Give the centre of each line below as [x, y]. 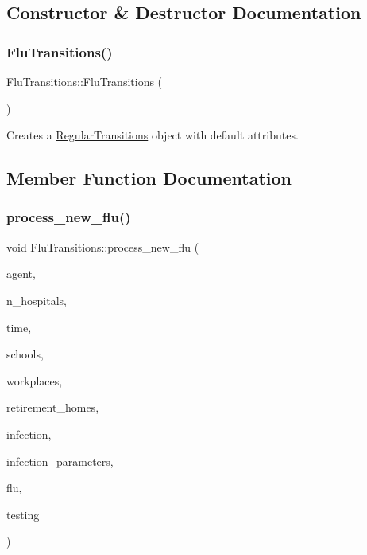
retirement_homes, [53, 407]
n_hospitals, [37, 300]
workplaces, [35, 380]
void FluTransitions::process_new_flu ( [103, 246]
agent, [21, 274]
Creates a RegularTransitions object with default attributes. [153, 135]
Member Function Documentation [149, 178]
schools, [25, 354]
